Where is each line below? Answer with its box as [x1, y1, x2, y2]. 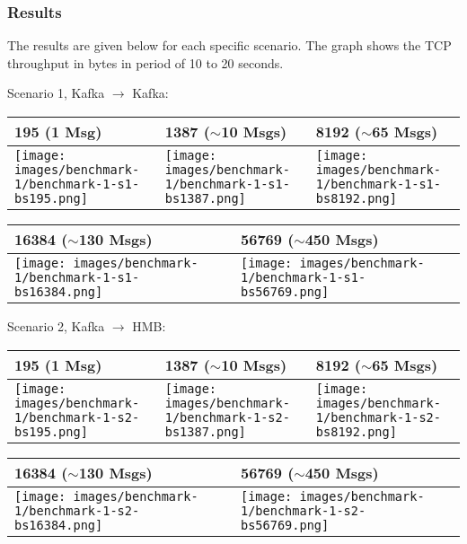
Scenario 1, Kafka [7, 83, 105, 102]
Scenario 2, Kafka [7, 317, 105, 335]
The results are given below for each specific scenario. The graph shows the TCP [7, 36, 452, 55]
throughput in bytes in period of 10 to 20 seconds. [7, 53, 284, 72]
